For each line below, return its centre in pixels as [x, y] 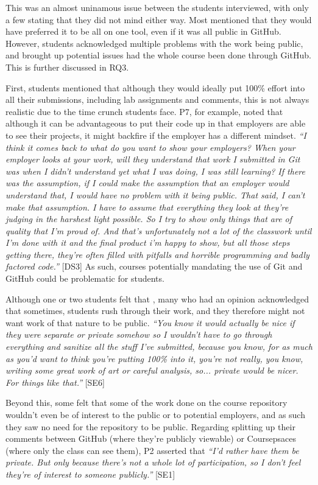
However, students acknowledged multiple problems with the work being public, [154, 43]
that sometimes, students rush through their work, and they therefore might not [155, 311]
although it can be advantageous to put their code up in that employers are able [156, 123]
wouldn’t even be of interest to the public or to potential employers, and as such [155, 414]
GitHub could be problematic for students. [85, 278]
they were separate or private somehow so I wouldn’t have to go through [139, 334]
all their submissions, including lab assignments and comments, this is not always [157, 99]
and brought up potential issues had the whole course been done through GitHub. [158, 55]
